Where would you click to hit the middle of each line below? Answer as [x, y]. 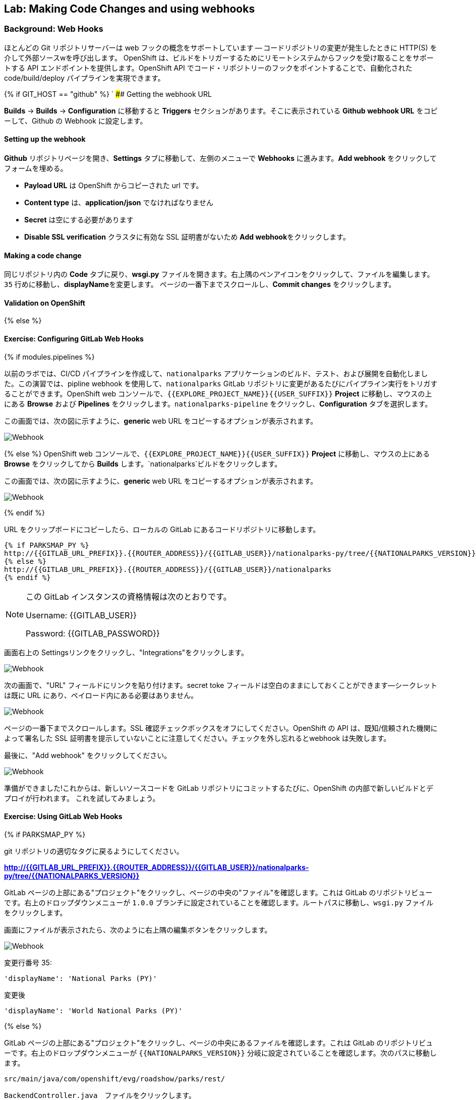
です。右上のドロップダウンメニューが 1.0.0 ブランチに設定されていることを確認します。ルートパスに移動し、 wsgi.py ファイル [219, 902]
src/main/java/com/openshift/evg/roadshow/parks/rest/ [115, 1079]
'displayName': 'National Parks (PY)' [81, 978]
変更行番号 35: [28, 962]
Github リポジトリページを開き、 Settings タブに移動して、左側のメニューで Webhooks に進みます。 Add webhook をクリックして [221, 158]
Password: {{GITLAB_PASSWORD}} [93, 633]
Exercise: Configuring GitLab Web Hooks [74, 339]
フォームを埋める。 [36, 168]
